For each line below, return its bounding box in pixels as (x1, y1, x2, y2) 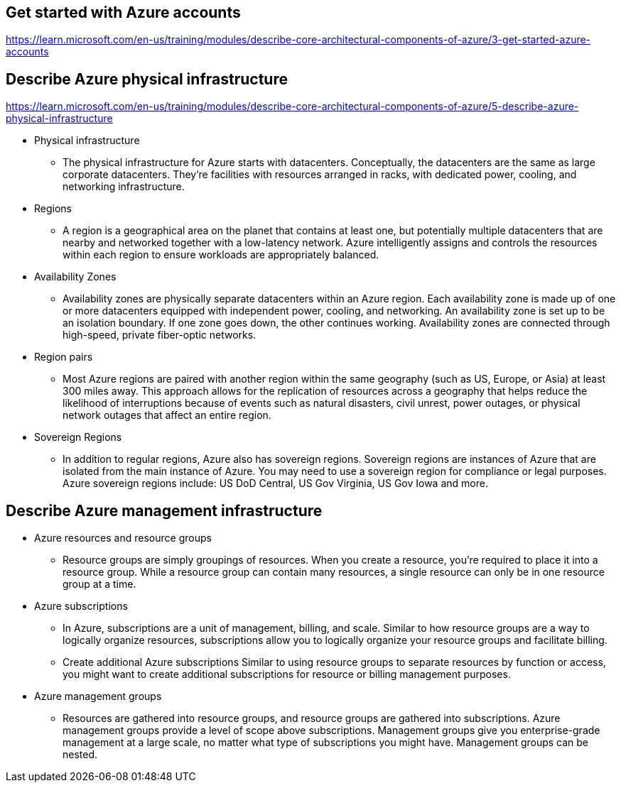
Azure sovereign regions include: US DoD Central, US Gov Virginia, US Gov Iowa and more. (63, 477, 488, 490)
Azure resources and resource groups (34, 532, 212, 545)
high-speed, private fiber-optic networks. (63, 329, 256, 341)
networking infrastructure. (63, 180, 185, 193)
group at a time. (63, 578, 136, 591)
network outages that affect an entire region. (63, 409, 271, 422)
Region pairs (34, 351, 93, 363)
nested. (63, 748, 98, 761)
